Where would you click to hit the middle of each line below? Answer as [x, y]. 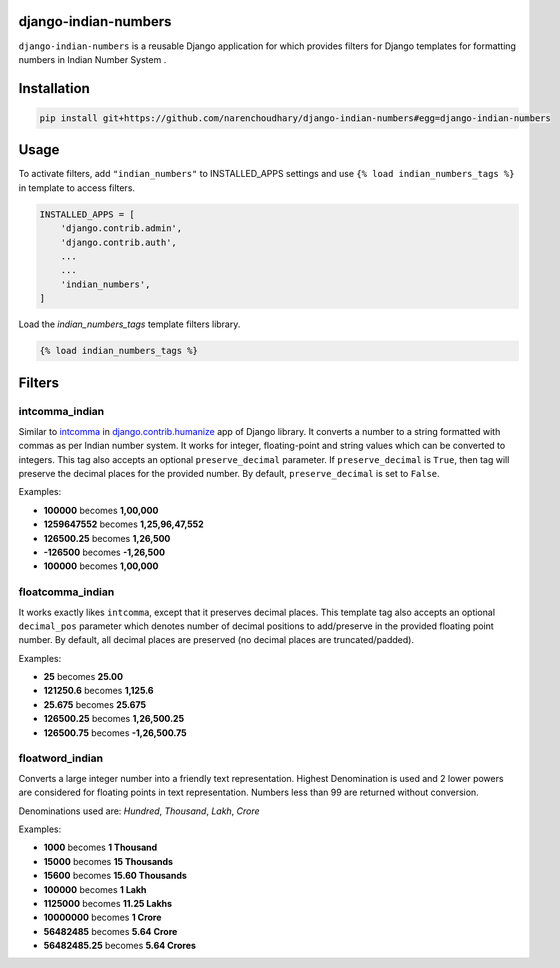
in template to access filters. [76, 187]
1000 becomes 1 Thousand [100, 847]
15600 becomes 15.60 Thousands [115, 876]
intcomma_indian [61, 412]
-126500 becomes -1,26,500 [104, 552]
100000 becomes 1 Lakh [95, 889]
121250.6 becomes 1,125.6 [98, 691]
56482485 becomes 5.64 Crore [110, 931]
